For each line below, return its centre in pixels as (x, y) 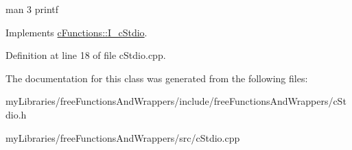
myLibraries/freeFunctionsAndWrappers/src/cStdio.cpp (123, 137)
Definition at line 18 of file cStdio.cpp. (86, 55)
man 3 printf (32, 9)
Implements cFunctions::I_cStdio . (77, 32)
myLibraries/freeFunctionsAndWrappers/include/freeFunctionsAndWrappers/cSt (176, 101)
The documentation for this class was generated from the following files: (157, 78)
